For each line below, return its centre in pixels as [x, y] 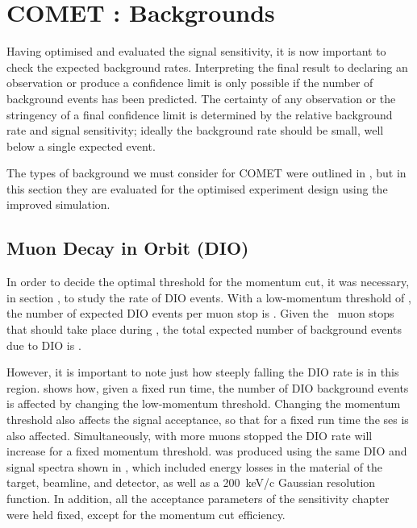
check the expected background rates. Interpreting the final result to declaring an [207, 67]
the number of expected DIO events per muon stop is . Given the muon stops [200, 313]
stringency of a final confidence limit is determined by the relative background [200, 114]
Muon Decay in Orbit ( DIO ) [128, 248]
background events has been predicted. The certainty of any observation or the [201, 98]
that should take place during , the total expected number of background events [204, 329]
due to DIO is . [44, 345]
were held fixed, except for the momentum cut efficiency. [146, 514]
